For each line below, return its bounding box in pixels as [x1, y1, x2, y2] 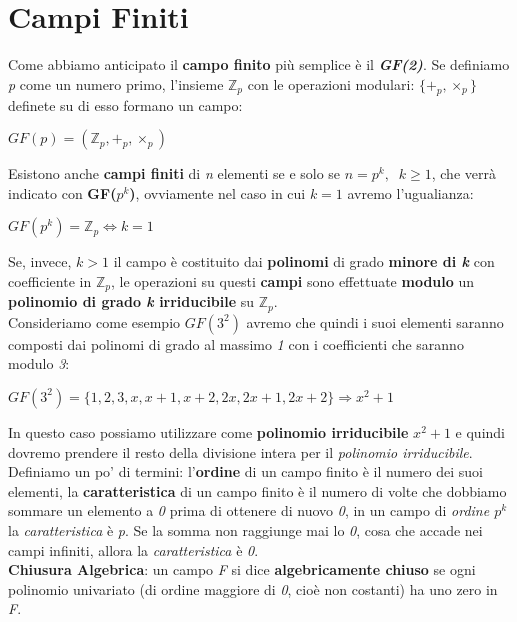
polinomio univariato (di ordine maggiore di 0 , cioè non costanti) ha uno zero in [8, 578, 498, 599]
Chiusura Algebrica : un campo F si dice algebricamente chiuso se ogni [8, 559, 476, 580]
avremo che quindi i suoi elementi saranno [246, 311, 504, 332]
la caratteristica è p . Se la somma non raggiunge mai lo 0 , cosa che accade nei [8, 519, 483, 540]
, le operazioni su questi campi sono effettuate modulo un [110, 270, 475, 291]
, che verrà [431, 163, 496, 184]
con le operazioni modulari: [247, 73, 415, 94]
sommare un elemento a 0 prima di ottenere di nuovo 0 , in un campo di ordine [8, 500, 490, 521]
